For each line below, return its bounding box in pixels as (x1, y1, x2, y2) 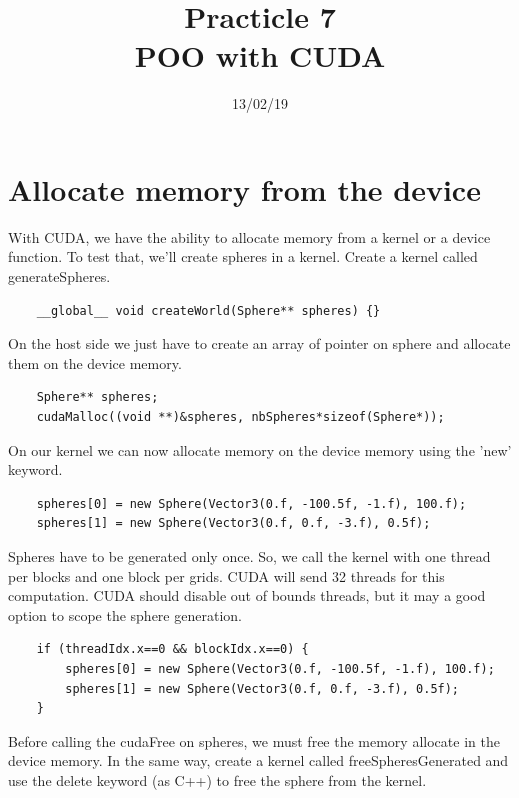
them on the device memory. (8, 352, 182, 373)
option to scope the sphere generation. (8, 604, 242, 625)
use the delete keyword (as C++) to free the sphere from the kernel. (8, 769, 427, 790)
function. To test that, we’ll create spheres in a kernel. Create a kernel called (8, 246, 478, 267)
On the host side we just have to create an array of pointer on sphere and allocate (8, 333, 511, 354)
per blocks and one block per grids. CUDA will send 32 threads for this (8, 565, 445, 586)
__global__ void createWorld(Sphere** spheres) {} (36, 303, 381, 318)
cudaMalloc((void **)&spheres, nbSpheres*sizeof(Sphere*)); (36, 410, 445, 424)
